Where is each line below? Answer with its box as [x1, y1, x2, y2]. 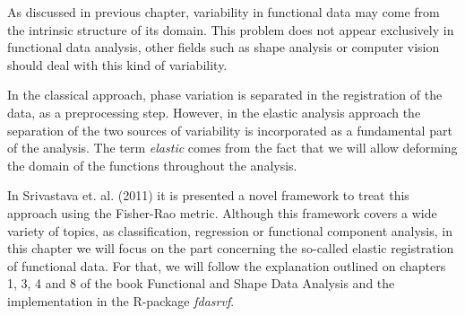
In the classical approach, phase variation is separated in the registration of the [7, 85, 443, 104]
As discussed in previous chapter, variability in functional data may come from [7, 3, 440, 21]
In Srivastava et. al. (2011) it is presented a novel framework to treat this [7, 186, 409, 205]
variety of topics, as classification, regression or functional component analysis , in [7, 221, 453, 240]
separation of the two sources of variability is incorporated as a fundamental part [7, 120, 452, 139]
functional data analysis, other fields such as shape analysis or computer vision [7, 38, 440, 57]
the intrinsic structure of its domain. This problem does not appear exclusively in [7, 20, 454, 39]
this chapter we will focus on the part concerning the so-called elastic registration [7, 239, 454, 258]
